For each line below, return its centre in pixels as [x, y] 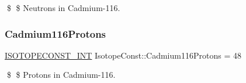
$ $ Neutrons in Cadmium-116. [63, 8]
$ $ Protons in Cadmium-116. [61, 75]
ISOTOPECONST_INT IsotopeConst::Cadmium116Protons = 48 [123, 55]
